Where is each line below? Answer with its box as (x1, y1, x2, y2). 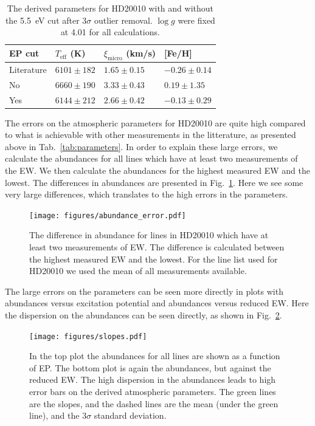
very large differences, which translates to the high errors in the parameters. (5, 188, 288, 201)
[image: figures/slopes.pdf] (29, 332, 147, 341)
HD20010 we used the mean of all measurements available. (29, 264, 247, 277)
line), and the (29, 409, 80, 422)
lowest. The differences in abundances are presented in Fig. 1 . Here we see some (5, 176, 303, 188)
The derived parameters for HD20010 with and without (7, 2, 213, 14)
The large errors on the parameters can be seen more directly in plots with (5, 284, 283, 297)
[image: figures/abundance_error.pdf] (29, 211, 186, 220)
